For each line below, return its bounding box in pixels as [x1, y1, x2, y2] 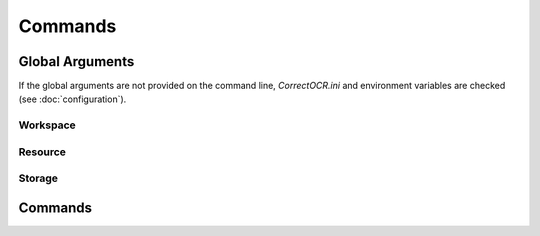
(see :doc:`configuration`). [18, 93, 127, 105]
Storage [18, 171, 59, 185]
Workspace [18, 118, 77, 132]
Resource [18, 145, 67, 159]
